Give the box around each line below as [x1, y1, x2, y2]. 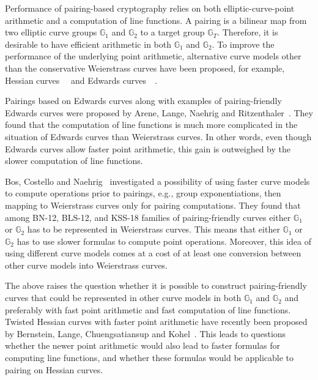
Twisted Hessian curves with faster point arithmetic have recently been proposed [5, 315, 308, 328]
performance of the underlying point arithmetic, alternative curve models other [5, 50, 301, 62]
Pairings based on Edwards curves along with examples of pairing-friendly [5, 94, 282, 107]
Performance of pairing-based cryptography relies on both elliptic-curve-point [5, 2, 295, 14]
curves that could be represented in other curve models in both [5, 291, 242, 304]
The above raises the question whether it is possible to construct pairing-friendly [5, 279, 307, 292]
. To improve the [212, 37, 275, 50]
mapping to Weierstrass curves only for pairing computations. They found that [5, 198, 301, 211]
